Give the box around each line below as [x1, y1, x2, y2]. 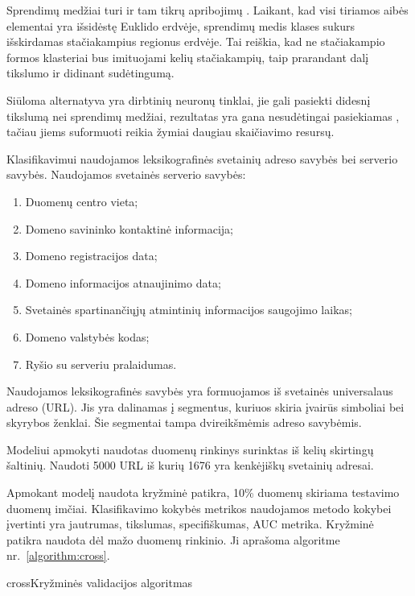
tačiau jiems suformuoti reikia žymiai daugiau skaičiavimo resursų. [6, 123, 335, 140]
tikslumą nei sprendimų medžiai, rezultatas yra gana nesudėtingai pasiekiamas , [6, 107, 400, 124]
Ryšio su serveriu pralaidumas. [25, 355, 177, 372]
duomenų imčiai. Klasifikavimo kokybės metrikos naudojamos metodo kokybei [6, 499, 392, 516]
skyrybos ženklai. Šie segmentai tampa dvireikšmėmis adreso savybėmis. [6, 414, 362, 431]
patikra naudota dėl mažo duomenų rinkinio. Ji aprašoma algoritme [6, 531, 340, 548]
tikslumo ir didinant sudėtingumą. [6, 64, 175, 81]
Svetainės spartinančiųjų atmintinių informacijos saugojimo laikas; [25, 301, 352, 318]
